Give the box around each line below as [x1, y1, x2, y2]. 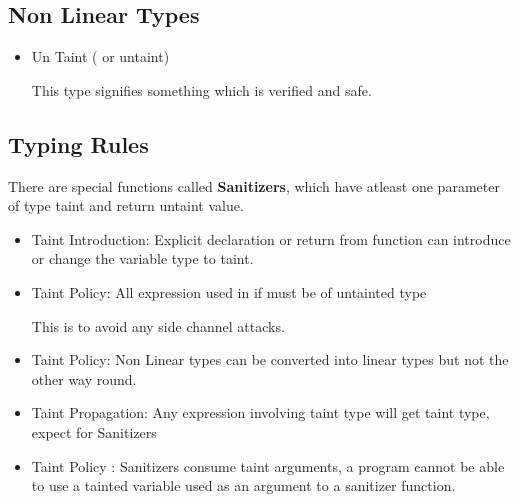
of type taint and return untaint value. [8, 195, 244, 216]
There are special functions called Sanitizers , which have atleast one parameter [8, 175, 500, 196]
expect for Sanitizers [31, 421, 157, 442]
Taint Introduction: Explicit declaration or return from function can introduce [31, 228, 511, 249]
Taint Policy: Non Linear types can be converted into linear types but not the [31, 349, 509, 370]
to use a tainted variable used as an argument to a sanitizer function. [31, 475, 456, 496]
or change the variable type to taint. [31, 248, 254, 269]
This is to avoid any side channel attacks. [31, 315, 285, 336]
